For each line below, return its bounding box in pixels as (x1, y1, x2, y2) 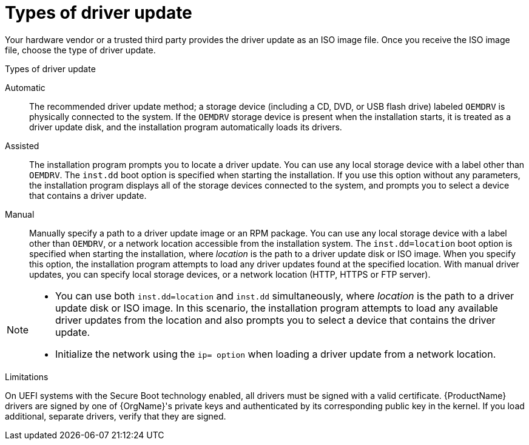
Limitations (5, 371, 49, 382)
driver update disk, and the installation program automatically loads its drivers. (29, 121, 342, 132)
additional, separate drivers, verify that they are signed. (5, 410, 226, 421)
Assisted (5, 140, 39, 151)
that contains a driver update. (29, 190, 147, 201)
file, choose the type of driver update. (5, 44, 156, 55)
